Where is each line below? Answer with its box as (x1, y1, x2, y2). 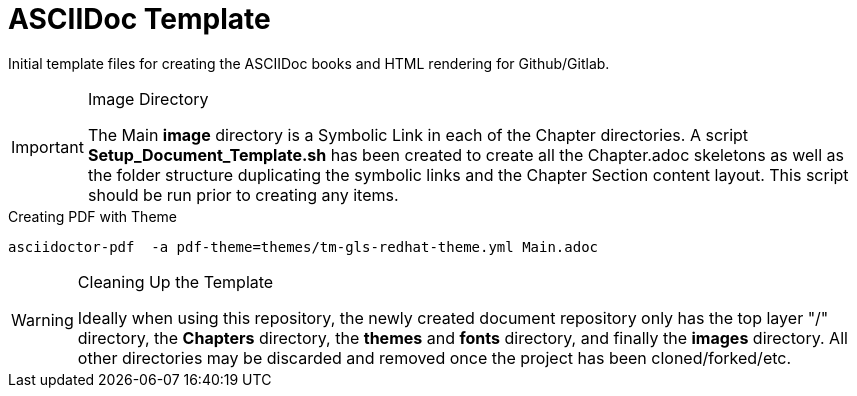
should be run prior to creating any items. (87, 184, 399, 205)
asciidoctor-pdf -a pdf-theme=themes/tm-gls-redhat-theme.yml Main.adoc (8, 238, 599, 255)
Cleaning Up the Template (77, 271, 274, 292)
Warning (11, 309, 74, 330)
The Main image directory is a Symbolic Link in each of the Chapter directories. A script (87, 124, 749, 145)
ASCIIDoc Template (8, 2, 271, 36)
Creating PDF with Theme (8, 207, 177, 225)
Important (11, 136, 84, 157)
